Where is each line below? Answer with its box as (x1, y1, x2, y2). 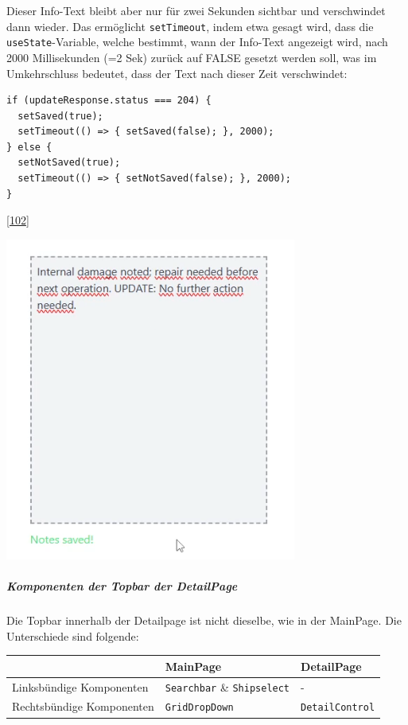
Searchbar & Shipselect (165, 678, 290, 695)
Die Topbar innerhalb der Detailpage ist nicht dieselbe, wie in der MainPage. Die (6, 612, 402, 628)
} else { (6, 141, 52, 153)
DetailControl (301, 702, 375, 714)
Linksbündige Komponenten (12, 678, 149, 695)
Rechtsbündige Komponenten (12, 698, 154, 715)
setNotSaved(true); (17, 157, 121, 169)
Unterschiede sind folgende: (6, 627, 139, 644)
